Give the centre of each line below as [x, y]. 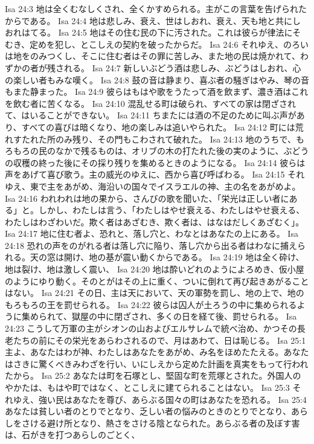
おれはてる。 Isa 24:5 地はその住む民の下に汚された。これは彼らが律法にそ [153, 32]
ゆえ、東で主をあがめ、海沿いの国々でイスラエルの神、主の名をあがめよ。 [153, 186]
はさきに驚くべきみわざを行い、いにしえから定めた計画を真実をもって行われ [157, 363]
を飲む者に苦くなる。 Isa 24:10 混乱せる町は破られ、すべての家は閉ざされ [151, 103]
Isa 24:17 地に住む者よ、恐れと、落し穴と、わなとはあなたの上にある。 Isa [152, 233]
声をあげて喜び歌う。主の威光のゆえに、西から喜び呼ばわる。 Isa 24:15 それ [155, 174]
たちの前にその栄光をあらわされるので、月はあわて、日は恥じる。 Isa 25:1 [159, 340]
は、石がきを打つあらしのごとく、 [72, 435]
